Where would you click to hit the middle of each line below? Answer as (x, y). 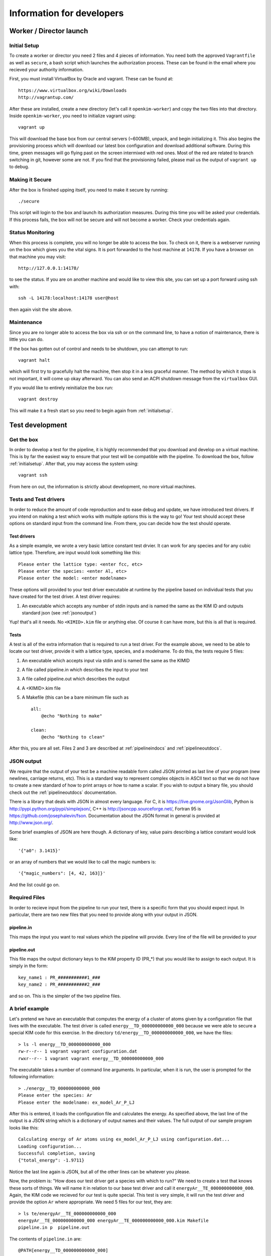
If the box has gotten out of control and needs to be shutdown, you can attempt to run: (99, 349)
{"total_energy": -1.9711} (51, 1160)
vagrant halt (34, 360)
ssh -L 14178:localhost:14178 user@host (69, 298)
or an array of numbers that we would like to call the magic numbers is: (83, 862)
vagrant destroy (38, 399)
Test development (38, 425)
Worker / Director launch (49, 31)
